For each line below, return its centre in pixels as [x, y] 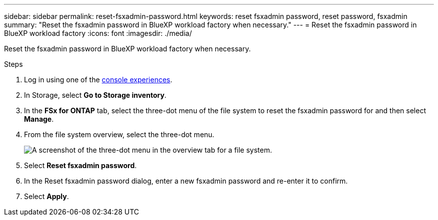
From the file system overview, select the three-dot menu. [119, 134]
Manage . [39, 119]
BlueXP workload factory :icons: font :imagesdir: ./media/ [98, 33]
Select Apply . [46, 196]
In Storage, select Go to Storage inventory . [95, 95]
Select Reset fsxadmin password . [80, 165]
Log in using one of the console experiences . [98, 80]
